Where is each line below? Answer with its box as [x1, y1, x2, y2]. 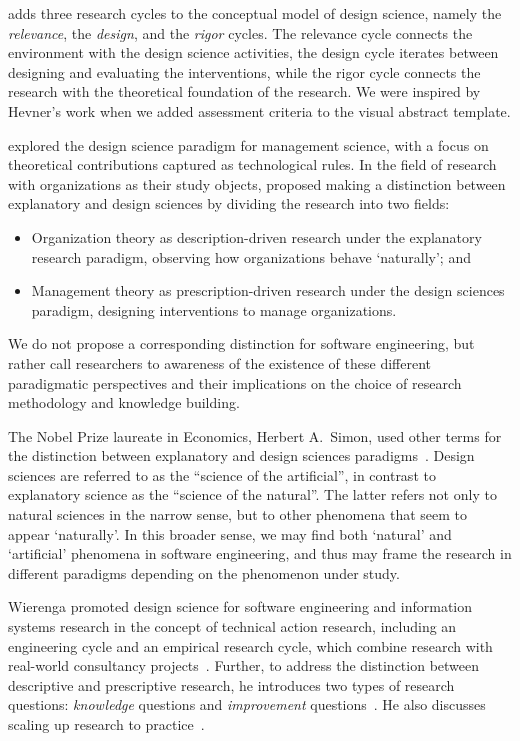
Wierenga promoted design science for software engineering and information [8, 596, 473, 617]
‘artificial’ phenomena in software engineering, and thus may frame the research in [8, 543, 512, 564]
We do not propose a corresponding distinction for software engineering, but [8, 333, 475, 354]
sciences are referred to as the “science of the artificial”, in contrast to [8, 464, 436, 485]
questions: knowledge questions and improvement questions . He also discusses [8, 694, 486, 715]
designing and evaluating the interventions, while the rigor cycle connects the [8, 61, 481, 82]
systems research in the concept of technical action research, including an [8, 616, 457, 637]
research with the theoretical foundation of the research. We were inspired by [8, 81, 481, 102]
